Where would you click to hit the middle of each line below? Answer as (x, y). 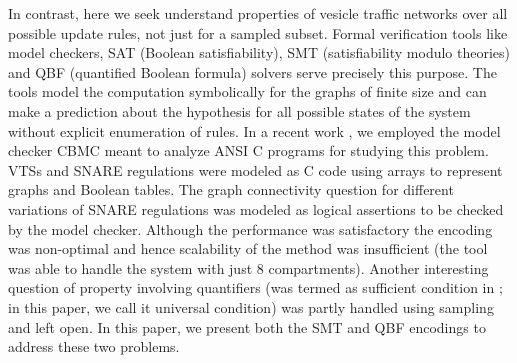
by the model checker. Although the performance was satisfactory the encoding (250, 228)
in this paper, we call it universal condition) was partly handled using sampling (251, 306)
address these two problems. (94, 346)
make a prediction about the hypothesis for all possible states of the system (239, 110)
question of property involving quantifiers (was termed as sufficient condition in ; (255, 287)
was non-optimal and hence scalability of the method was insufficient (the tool (248, 248)
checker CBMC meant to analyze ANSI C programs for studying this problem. (248, 150)
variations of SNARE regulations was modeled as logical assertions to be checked (256, 208)
